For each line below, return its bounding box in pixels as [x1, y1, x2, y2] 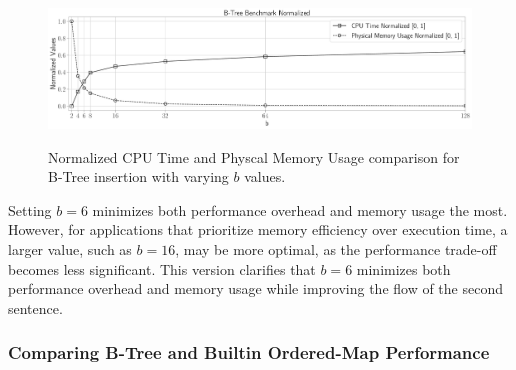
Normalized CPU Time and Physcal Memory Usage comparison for [48, 146, 460, 167]
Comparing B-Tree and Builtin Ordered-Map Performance [8, 340, 490, 365]
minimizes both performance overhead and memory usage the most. [92, 199, 508, 220]
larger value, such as [8, 238, 132, 259]
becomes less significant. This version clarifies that [8, 258, 316, 279]
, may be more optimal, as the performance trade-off [175, 238, 497, 259]
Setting [8, 199, 52, 220]
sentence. [8, 297, 63, 318]
